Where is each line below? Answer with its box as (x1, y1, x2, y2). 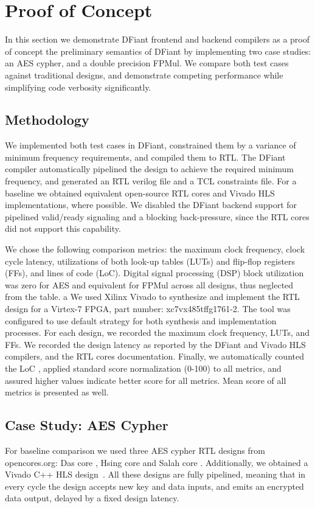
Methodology (5, 110, 89, 129)
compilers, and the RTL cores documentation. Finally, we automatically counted (5, 350, 304, 363)
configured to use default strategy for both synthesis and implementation (5, 314, 277, 327)
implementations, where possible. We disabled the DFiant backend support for (5, 198, 297, 211)
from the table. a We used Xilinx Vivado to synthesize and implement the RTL (5, 290, 300, 303)
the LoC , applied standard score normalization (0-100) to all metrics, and (5, 361, 282, 374)
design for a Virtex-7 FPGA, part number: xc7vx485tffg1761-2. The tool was (5, 302, 291, 315)
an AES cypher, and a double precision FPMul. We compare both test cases (5, 57, 289, 69)
